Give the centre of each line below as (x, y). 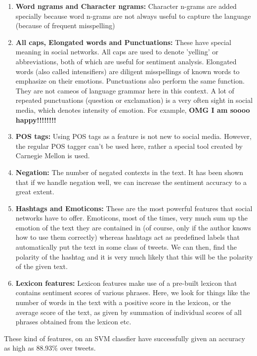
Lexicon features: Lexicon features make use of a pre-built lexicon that (126, 283)
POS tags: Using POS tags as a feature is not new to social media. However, (133, 136)
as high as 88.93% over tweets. (50, 348)
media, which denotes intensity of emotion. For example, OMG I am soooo (133, 110)
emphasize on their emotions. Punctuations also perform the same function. (130, 81)
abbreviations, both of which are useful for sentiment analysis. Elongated (126, 61)
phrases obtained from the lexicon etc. (73, 322)
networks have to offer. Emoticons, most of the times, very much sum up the (132, 218)
